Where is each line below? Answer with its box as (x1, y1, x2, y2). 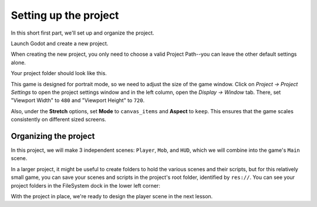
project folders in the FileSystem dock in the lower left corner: (11, 182, 161, 189)
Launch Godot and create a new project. (11, 40, 109, 47)
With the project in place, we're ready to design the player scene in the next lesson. (11, 192, 213, 199)
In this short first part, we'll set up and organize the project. (11, 29, 154, 36)
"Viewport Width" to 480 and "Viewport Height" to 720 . (11, 97, 145, 104)
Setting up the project (11, 9, 119, 22)
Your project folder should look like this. (11, 70, 107, 77)
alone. (11, 59, 26, 66)
